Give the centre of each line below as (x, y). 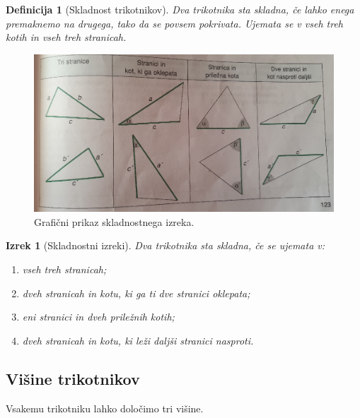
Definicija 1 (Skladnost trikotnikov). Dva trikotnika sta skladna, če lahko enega (180, 9)
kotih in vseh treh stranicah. (66, 37)
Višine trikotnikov (73, 378)
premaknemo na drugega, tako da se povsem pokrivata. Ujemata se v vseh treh (174, 23)
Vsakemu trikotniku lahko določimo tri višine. (105, 408)
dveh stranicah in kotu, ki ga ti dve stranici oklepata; (136, 293)
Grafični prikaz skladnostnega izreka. (114, 221)
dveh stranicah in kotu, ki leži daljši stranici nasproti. (138, 340)
